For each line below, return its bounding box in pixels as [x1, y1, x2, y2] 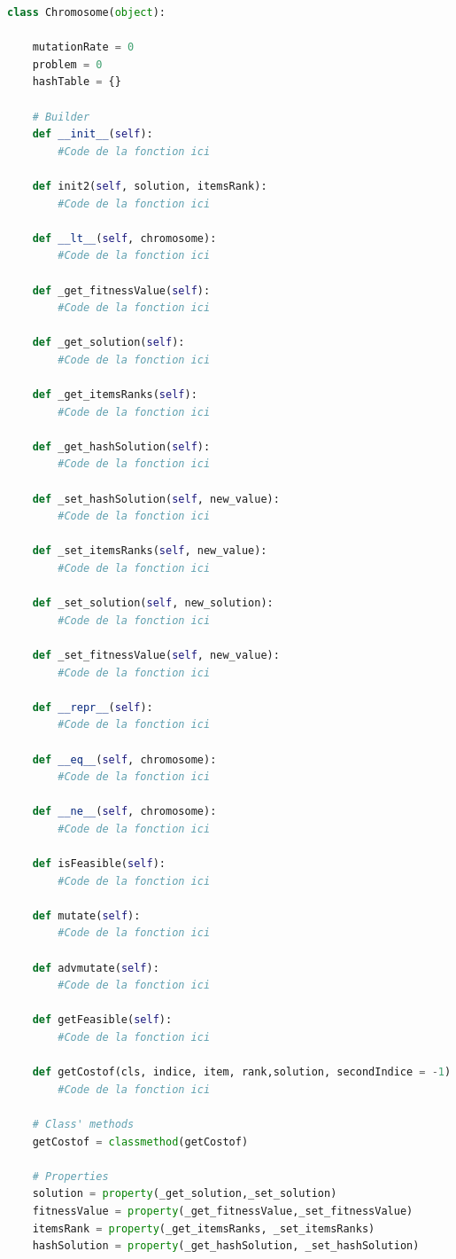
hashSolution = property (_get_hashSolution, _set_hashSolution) [32, 1239, 420, 1253]
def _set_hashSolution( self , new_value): [32, 492, 280, 505]
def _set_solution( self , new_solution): [32, 597, 274, 610]
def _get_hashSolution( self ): [32, 440, 211, 453]
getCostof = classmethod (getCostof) [32, 1135, 249, 1148]
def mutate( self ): [32, 909, 141, 922]
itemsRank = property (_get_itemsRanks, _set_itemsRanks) [32, 1222, 375, 1235]
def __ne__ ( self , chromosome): [32, 805, 217, 818]
